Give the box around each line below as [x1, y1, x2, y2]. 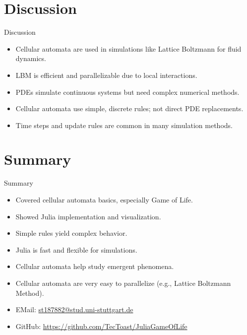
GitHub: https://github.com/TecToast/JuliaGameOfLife [15, 321, 187, 331]
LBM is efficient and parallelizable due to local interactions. [15, 69, 197, 80]
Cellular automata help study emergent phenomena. [15, 261, 174, 271]
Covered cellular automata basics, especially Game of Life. [15, 195, 193, 204]
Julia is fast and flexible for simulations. [15, 244, 137, 255]
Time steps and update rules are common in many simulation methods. [15, 120, 233, 130]
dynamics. [15, 53, 46, 64]
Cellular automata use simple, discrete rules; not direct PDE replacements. [15, 103, 244, 114]
